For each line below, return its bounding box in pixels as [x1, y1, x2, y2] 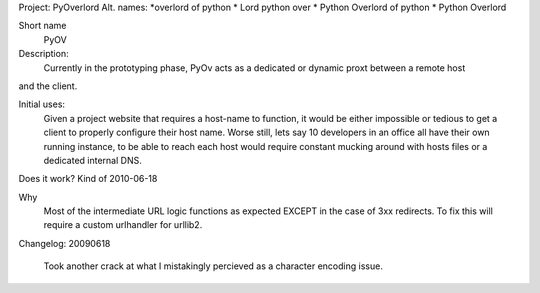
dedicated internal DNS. [43, 154, 142, 166]
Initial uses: [18, 98, 65, 110]
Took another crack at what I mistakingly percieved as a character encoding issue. [43, 260, 384, 272]
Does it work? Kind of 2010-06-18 [18, 173, 158, 185]
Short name [18, 20, 67, 32]
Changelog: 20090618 [18, 237, 111, 249]
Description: [18, 48, 69, 60]
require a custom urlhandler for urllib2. [43, 219, 203, 231]
